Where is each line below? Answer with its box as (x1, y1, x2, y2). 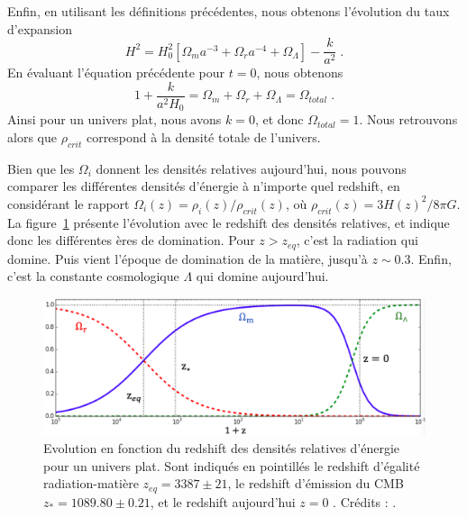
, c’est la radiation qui (296, 231, 418, 249)
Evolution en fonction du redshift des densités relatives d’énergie (43, 438, 400, 457)
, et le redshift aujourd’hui (150, 492, 296, 511)
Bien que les (7, 159, 75, 177)
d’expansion (7, 19, 73, 38)
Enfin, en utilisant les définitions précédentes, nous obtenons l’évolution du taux (7, 2, 450, 20)
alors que (7, 127, 57, 146)
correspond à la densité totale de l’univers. (86, 127, 321, 146)
